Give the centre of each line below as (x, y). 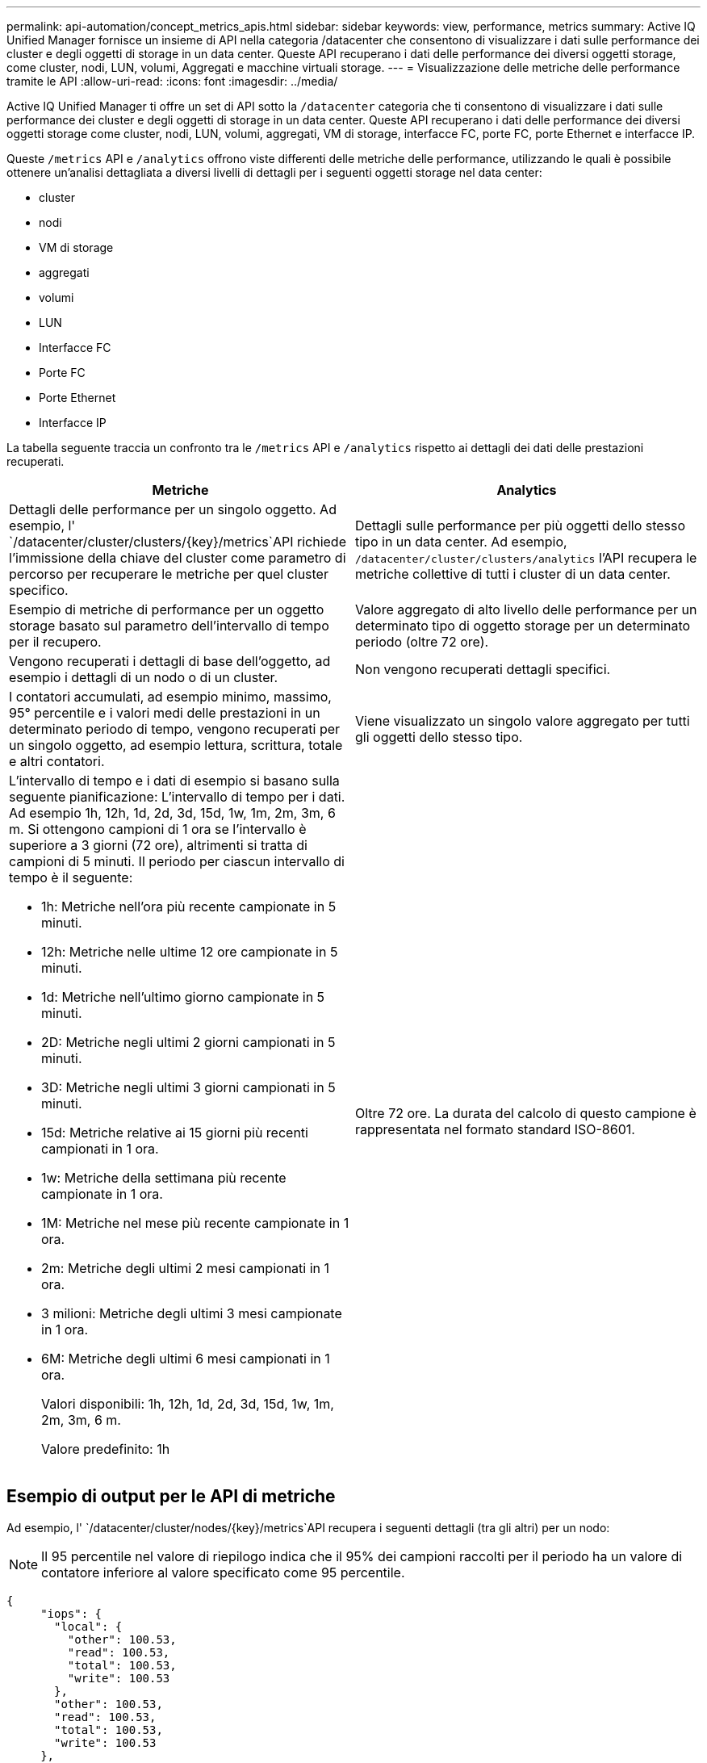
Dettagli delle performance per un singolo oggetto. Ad (173, 509)
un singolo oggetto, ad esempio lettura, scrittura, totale (176, 745)
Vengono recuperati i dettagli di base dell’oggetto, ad (170, 661)
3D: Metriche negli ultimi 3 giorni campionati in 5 (188, 1087)
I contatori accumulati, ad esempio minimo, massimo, (170, 697)
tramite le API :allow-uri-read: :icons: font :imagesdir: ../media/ (172, 81)
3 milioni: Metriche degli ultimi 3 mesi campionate (192, 1313)
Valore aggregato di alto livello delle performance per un (526, 609)
